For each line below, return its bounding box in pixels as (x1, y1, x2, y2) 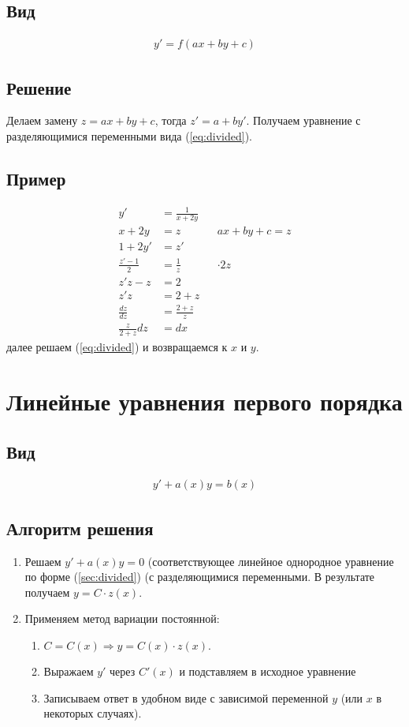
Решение (6, 75, 72, 99)
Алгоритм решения (6, 515, 154, 540)
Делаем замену (6, 112, 78, 129)
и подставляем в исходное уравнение (179, 663, 356, 680)
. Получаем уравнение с (246, 112, 361, 129)
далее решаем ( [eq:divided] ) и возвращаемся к (6, 339, 228, 355)
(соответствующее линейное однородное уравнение (147, 553, 394, 569)
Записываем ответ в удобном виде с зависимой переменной (43, 689, 329, 706)
